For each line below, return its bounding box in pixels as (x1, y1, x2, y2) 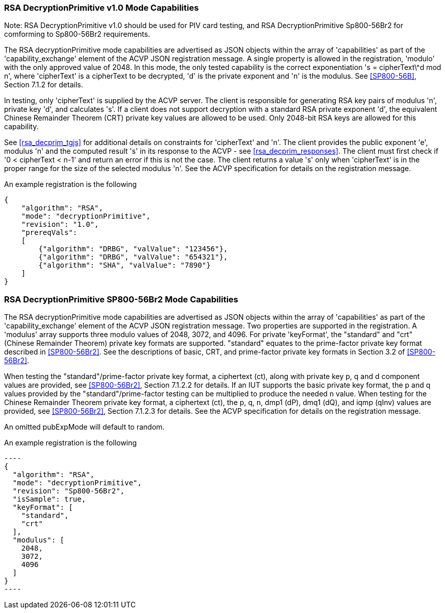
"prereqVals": (21, 228, 78, 237)
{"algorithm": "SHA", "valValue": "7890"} (38, 261, 211, 270)
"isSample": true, (12, 495, 86, 504)
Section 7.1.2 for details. (4, 80, 83, 89)
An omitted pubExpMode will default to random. (4, 422, 165, 432)
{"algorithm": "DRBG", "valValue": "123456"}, (38, 245, 228, 253)
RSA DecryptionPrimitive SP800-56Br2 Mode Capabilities (4, 294, 238, 304)
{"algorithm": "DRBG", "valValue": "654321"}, (38, 253, 228, 262)
